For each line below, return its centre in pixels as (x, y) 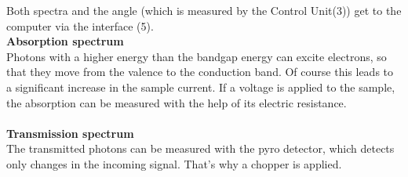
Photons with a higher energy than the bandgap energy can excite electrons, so (197, 56)
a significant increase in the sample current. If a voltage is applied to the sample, (201, 87)
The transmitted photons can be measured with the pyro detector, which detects (200, 148)
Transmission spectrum (70, 133)
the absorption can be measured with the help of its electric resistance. (177, 102)
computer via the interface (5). (80, 25)
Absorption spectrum (65, 41)
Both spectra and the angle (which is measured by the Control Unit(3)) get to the (204, 10)
